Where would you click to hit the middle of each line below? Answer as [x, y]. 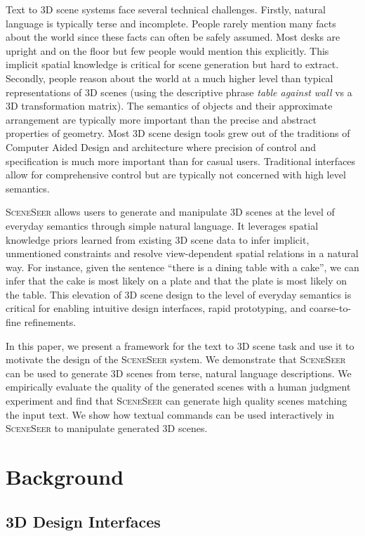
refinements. [50, 322]
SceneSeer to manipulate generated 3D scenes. [107, 428]
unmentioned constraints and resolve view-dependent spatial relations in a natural [182, 253]
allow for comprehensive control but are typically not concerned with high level [176, 175]
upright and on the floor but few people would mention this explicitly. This [167, 50]
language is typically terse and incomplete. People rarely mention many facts [171, 23]
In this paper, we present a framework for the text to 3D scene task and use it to [180, 345]
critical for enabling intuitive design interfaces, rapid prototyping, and [156, 308]
